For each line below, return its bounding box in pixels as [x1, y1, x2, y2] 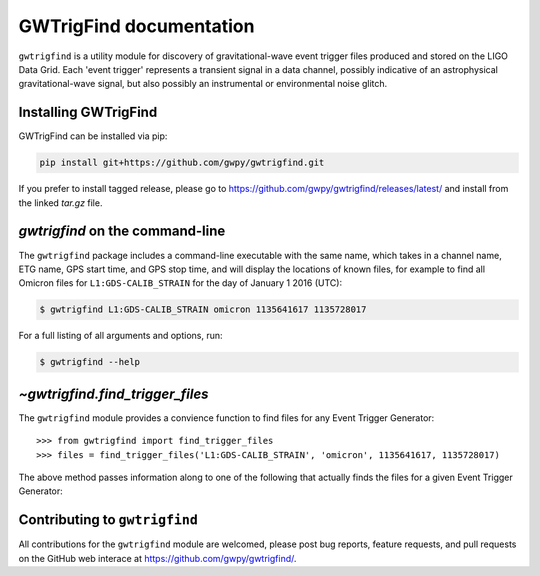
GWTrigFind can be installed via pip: [18, 130, 168, 142]
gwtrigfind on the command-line [18, 223, 226, 240]
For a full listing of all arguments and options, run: [18, 330, 224, 342]
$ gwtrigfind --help [39, 356, 140, 368]
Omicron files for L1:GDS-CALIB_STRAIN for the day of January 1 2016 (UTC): [18, 277, 343, 289]
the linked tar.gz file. [18, 196, 103, 209]
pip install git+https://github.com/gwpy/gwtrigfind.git [39, 157, 325, 169]
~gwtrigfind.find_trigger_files [18, 385, 209, 402]
